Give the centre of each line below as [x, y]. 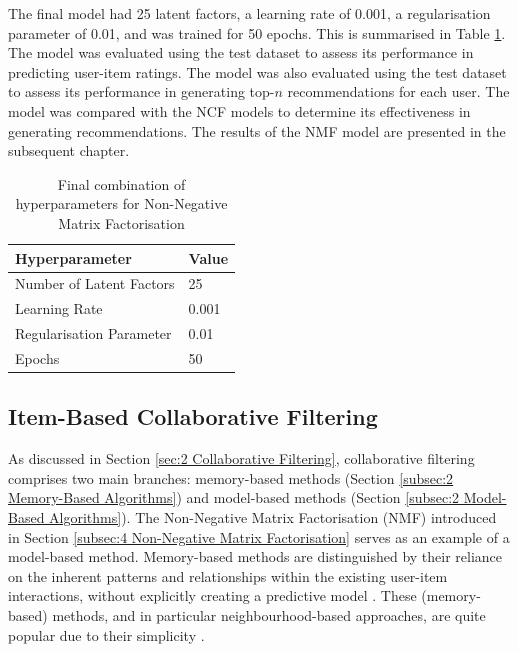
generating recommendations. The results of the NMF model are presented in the [257, 130]
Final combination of [121, 183]
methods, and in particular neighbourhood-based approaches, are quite [269, 614]
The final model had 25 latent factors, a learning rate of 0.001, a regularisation [249, 13]
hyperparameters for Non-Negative [121, 203]
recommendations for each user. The [398, 91]
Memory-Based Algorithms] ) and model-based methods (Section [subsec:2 [234, 497]
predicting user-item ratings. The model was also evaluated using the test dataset [257, 71]
